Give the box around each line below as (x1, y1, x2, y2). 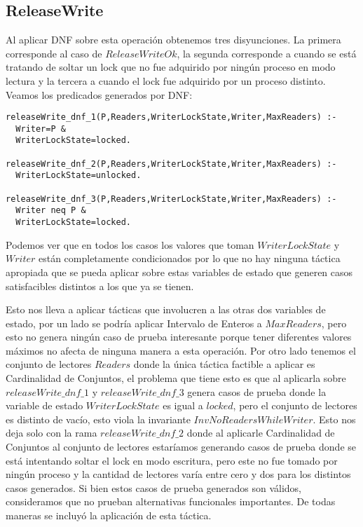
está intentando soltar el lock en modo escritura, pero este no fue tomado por (6, 453, 338, 467)
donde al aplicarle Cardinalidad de (186, 425, 335, 440)
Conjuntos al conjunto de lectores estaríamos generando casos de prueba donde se (6, 439, 356, 454)
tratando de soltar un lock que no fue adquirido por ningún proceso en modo (6, 60, 336, 74)
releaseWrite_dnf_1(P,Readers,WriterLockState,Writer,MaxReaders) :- (6, 112, 337, 123)
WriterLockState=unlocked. (15, 170, 142, 181)
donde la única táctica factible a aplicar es (133, 357, 315, 371)
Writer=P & (15, 123, 66, 134)
